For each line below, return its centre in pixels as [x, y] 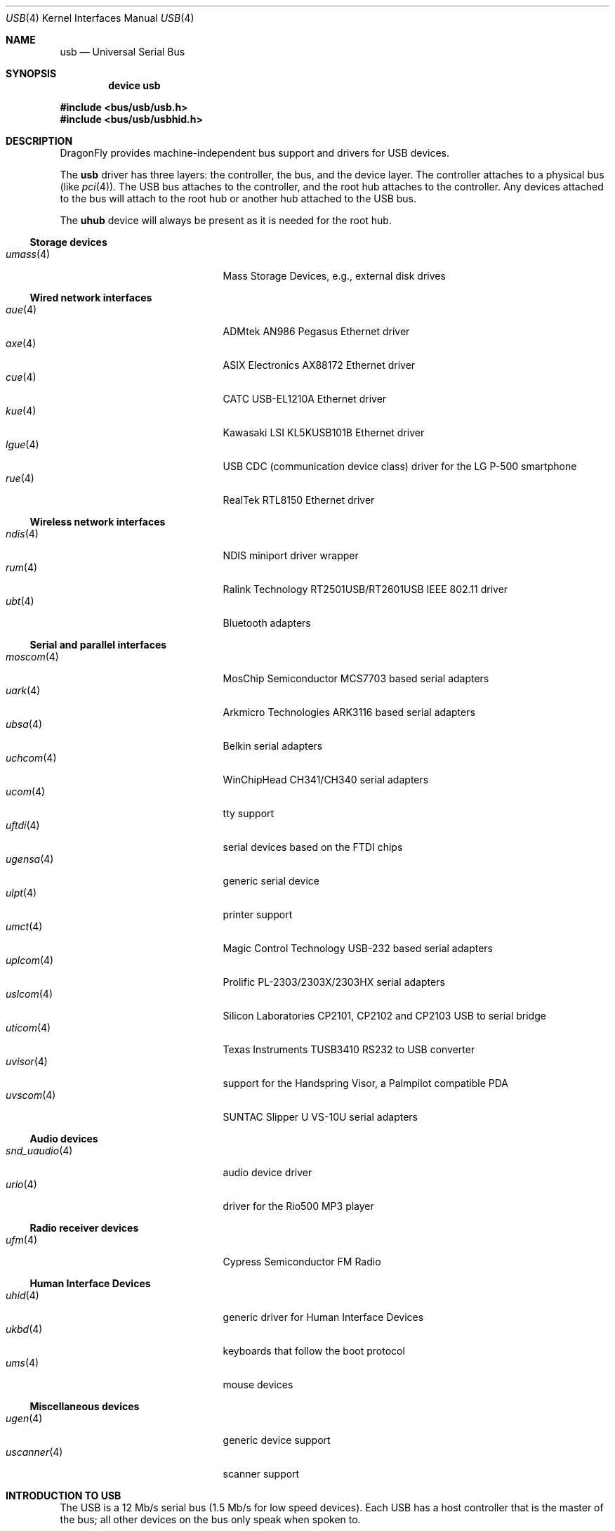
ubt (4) [20, 601]
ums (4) [22, 1363]
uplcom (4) [30, 960]
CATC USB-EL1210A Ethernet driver [305, 399]
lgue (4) [22, 444]
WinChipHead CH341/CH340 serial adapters [326, 780]
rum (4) [22, 567]
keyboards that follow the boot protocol [314, 1351]
